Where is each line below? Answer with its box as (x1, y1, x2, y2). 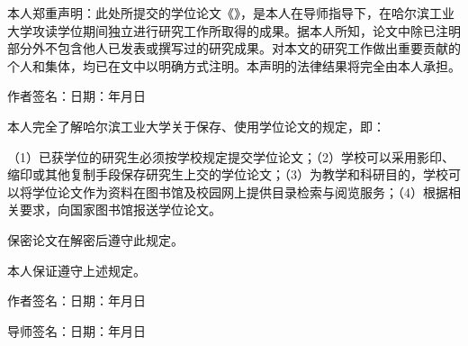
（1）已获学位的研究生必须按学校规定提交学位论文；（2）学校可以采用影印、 (7, 147, 454, 166)
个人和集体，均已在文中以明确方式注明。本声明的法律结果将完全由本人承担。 (7, 56, 461, 75)
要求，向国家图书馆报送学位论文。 (19, 200, 221, 219)
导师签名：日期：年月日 (7, 321, 146, 340)
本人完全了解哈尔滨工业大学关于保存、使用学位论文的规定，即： (7, 116, 385, 135)
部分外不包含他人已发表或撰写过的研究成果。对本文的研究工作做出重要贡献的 (7, 39, 461, 58)
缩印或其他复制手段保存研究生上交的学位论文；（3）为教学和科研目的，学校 (7, 165, 448, 184)
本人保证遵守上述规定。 (7, 260, 146, 279)
